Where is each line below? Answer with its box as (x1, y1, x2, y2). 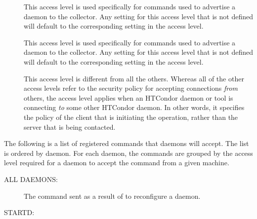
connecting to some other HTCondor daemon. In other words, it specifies (24, 102, 245, 112)
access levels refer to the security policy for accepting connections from (24, 83, 238, 93)
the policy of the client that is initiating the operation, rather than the (24, 111, 238, 122)
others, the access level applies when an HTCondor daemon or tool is (24, 92, 233, 103)
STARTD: (4, 207, 35, 218)
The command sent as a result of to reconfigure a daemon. (24, 190, 201, 201)
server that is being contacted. (24, 121, 116, 132)
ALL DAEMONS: (4, 174, 58, 184)
